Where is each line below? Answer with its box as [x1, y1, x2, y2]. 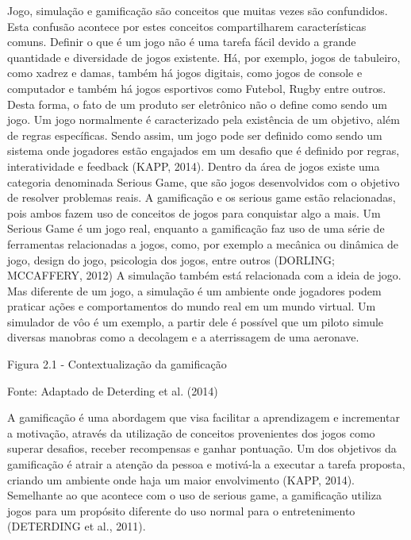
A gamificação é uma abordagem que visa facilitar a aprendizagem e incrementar [7, 409, 400, 426]
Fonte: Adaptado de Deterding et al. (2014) [7, 382, 218, 399]
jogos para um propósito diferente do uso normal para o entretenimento [7, 502, 355, 519]
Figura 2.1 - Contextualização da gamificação [7, 356, 227, 372]
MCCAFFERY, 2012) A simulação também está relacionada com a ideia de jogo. [7, 267, 401, 283]
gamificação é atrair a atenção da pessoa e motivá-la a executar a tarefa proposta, [7, 456, 405, 472]
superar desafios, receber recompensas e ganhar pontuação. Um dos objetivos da [7, 440, 397, 457]
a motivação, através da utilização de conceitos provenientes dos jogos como [7, 424, 375, 441]
